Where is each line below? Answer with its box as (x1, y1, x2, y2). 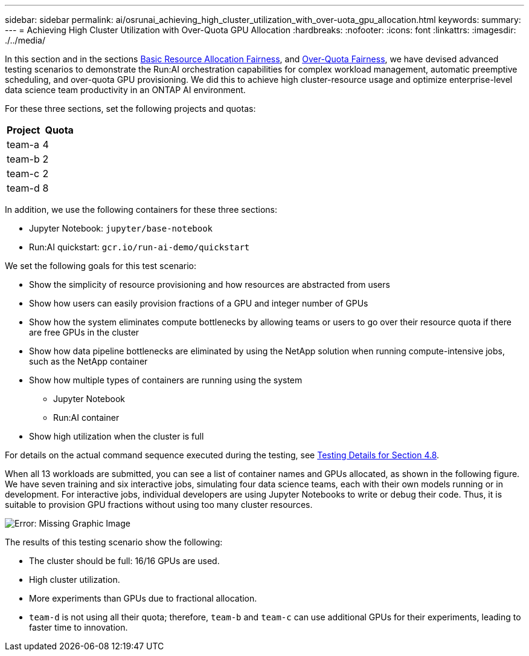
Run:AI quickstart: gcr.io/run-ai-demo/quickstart (29, 242, 250, 252)
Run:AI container (53, 412, 120, 423)
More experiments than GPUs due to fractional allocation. (29, 593, 257, 603)
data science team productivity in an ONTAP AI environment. (5, 85, 246, 95)
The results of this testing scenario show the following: (5, 537, 223, 547)
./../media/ (5, 35, 45, 45)
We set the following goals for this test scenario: (5, 261, 197, 271)
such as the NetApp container (29, 356, 148, 366)
